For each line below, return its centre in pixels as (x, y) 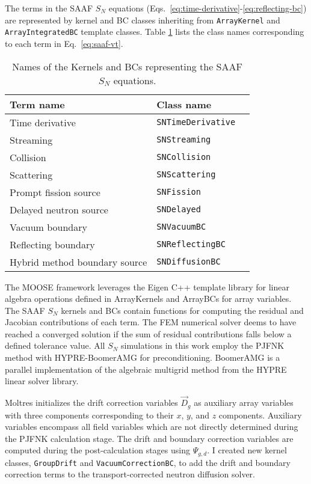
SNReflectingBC (191, 244)
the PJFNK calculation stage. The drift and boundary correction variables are (149, 438)
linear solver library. (42, 381)
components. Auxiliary (260, 415)
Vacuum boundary (48, 227)
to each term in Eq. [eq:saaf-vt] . (64, 43)
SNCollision (184, 157)
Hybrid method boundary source (79, 262)
